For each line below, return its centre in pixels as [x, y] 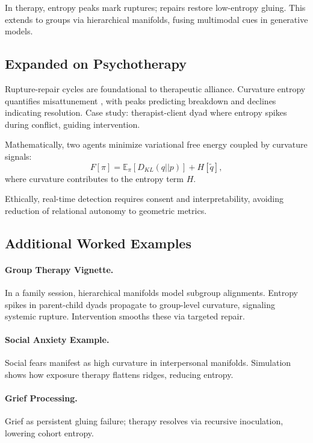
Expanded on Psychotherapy [96, 64]
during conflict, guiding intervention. [73, 124]
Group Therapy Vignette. [59, 269]
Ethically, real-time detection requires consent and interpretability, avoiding [144, 199]
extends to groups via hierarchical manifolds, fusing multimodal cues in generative [156, 19]
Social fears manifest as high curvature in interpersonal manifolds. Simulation [148, 363]
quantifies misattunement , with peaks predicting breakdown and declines [141, 100]
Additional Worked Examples [98, 243]
